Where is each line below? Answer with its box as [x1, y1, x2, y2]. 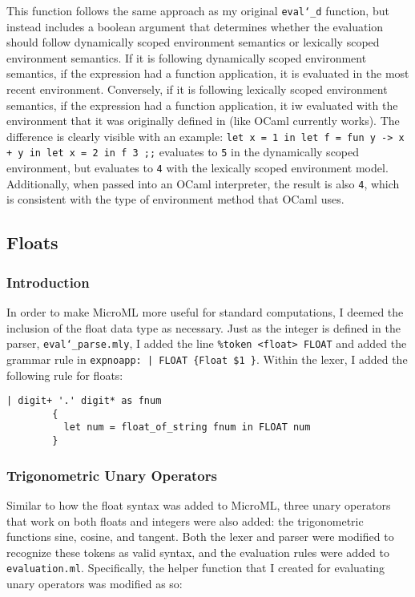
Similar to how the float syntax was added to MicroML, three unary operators [6, 496, 391, 513]
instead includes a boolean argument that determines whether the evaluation [6, 18, 384, 34]
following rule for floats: [6, 366, 123, 383]
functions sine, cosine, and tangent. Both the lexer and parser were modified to [6, 528, 394, 545]
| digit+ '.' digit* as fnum [6, 395, 162, 407]
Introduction [6, 272, 90, 292]
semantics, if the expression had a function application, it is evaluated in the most [6, 65, 409, 82]
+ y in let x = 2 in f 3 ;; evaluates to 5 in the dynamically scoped [6, 143, 360, 160]
